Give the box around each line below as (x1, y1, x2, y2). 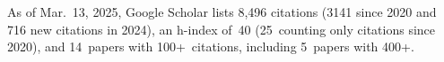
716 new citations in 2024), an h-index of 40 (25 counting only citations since (7, 19, 436, 38)
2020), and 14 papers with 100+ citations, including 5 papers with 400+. (7, 37, 414, 56)
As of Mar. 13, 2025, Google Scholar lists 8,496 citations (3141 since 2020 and (7, 3, 437, 20)
